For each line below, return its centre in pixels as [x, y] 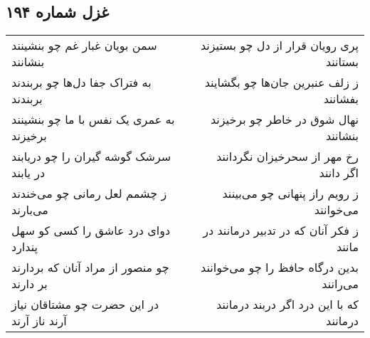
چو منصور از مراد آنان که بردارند [90, 268]
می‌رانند [340, 284]
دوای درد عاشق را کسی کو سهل [91, 231]
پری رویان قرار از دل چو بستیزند [279, 46]
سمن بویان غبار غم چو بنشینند [84, 46]
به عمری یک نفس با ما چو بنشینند [93, 120]
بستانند [342, 62]
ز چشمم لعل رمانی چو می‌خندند [89, 194]
